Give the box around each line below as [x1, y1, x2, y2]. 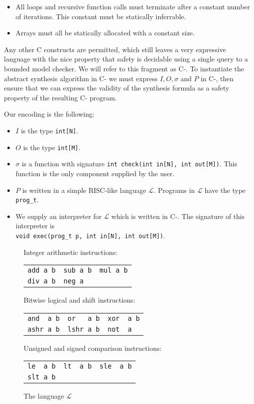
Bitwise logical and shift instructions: [24, 295, 136, 305]
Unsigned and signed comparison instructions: [24, 342, 162, 353]
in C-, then [200, 73, 234, 83]
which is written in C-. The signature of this [111, 211, 245, 221]
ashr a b [28, 325, 60, 333]
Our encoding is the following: [4, 109, 95, 119]
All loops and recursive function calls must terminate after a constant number [15, 1, 250, 11]
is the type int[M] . [23, 142, 81, 152]
